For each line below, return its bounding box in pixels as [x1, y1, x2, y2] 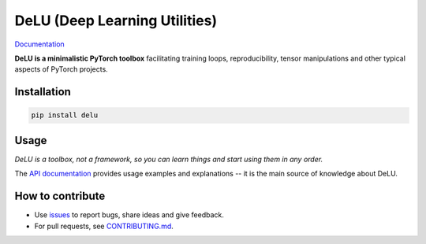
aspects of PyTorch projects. [14, 65, 108, 74]
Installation [14, 85, 71, 98]
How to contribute [14, 190, 106, 203]
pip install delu [31, 111, 99, 120]
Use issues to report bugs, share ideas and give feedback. [34, 210, 224, 220]
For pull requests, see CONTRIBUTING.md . [34, 221, 174, 231]
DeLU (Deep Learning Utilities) [14, 12, 217, 29]
